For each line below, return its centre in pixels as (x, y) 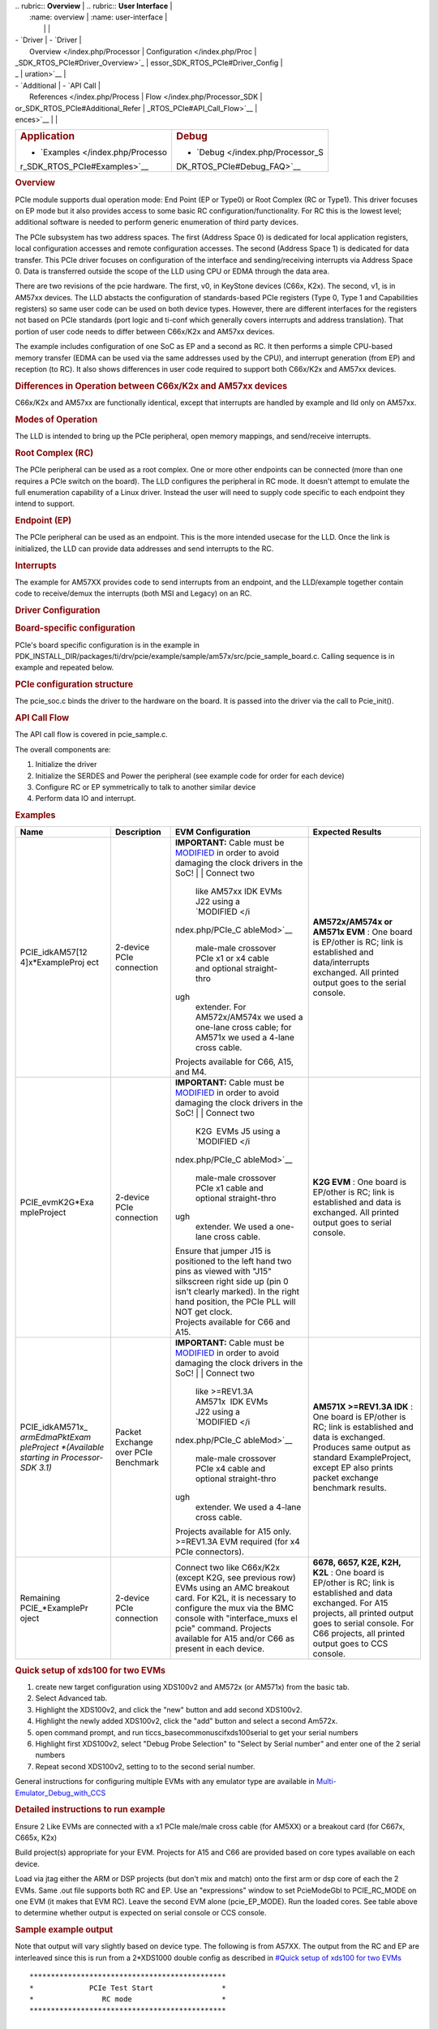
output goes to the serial (359, 983)
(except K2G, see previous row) (235, 1578)
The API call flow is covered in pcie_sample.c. (91, 734)
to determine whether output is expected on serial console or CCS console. (141, 1913)
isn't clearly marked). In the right (237, 1292)
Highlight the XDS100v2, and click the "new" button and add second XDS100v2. (169, 1709)
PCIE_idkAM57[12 (54, 952)
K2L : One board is (349, 1573)
